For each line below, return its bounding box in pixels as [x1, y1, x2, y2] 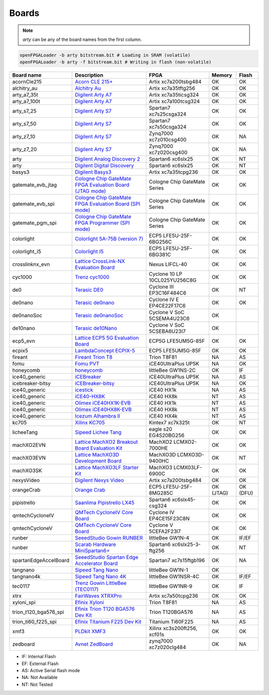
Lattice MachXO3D [75, 451, 120, 458]
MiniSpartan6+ [75, 547, 110, 554]
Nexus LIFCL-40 [148, 261, 187, 268]
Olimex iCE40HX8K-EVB [75, 406, 132, 413]
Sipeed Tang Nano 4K [75, 573, 127, 580]
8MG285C [148, 490, 173, 497]
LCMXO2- [173, 439, 197, 446]
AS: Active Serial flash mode [21, 668, 80, 674]
